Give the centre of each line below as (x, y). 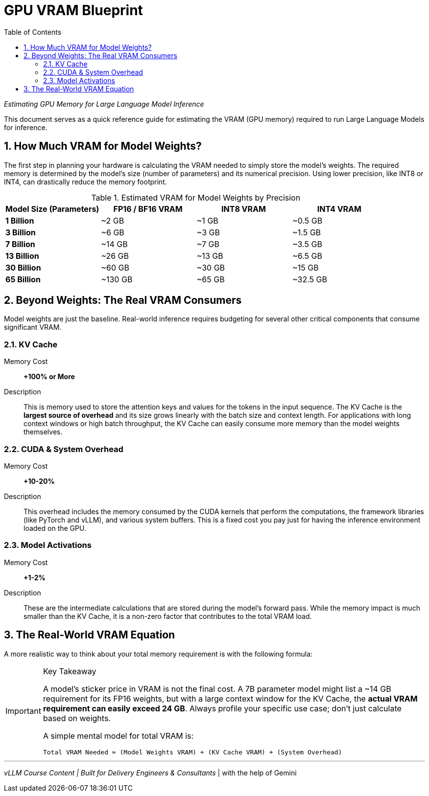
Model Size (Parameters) (52, 209)
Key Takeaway (70, 671)
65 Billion (23, 279)
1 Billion (20, 220)
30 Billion (23, 267)
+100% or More (49, 377)
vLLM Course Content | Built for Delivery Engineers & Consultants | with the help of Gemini (150, 773)
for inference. (26, 127)
